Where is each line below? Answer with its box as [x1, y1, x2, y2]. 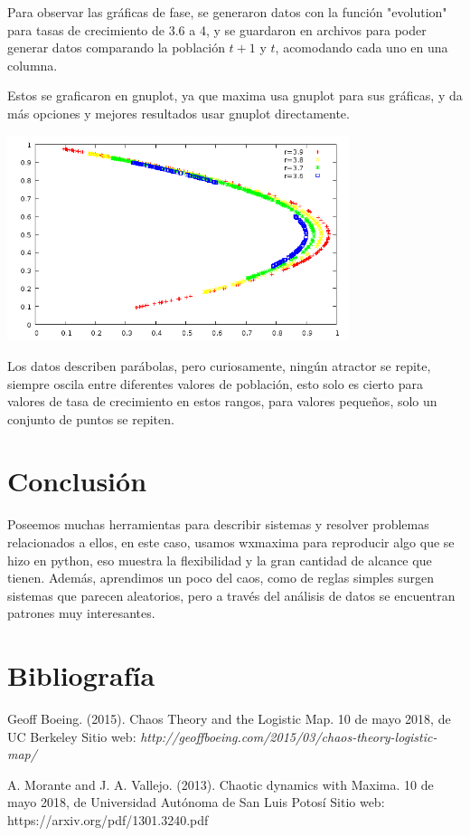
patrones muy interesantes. [7, 603, 155, 622]
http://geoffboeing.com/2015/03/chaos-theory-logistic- [140, 727, 437, 746]
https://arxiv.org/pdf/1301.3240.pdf [7, 811, 209, 830]
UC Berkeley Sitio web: [7, 727, 136, 746]
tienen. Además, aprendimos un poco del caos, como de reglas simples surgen [7, 568, 434, 587]
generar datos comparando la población [7, 38, 225, 57]
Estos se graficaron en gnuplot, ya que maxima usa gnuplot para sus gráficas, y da [7, 86, 463, 105]
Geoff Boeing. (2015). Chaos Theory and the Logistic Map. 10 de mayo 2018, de [7, 709, 451, 728]
